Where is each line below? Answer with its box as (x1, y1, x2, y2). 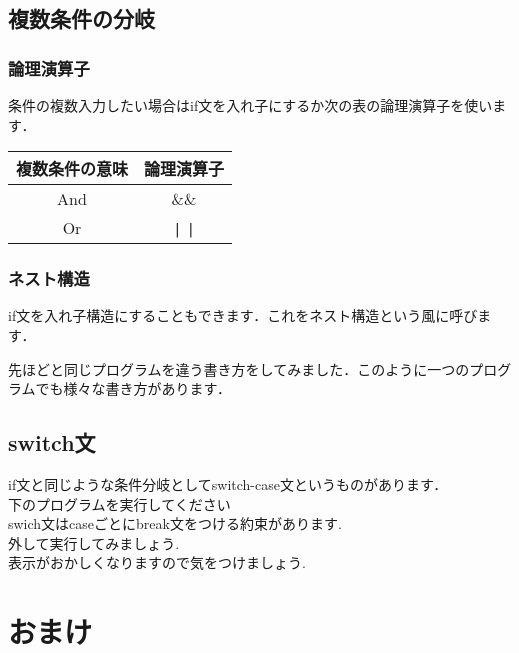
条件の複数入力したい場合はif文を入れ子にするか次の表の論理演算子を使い (8, 95, 493, 115)
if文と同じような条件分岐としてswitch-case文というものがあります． (8, 473, 448, 494)
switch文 (8, 427, 96, 458)
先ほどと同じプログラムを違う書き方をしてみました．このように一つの (8, 358, 470, 379)
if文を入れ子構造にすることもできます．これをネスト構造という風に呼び (8, 305, 478, 326)
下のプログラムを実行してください (8, 493, 231, 514)
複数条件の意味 (16, 157, 129, 181)
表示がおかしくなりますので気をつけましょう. (8, 552, 306, 573)
